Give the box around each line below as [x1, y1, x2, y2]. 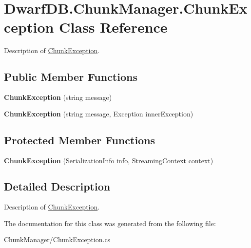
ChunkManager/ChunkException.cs [4, 234, 111, 245]
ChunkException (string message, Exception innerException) [4, 108, 193, 118]
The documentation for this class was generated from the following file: [4, 218, 216, 228]
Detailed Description [4, 179, 111, 194]
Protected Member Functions [4, 132, 155, 147]
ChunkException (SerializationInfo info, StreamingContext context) [4, 155, 213, 165]
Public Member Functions [4, 69, 137, 84]
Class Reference [59, 17, 168, 37]
